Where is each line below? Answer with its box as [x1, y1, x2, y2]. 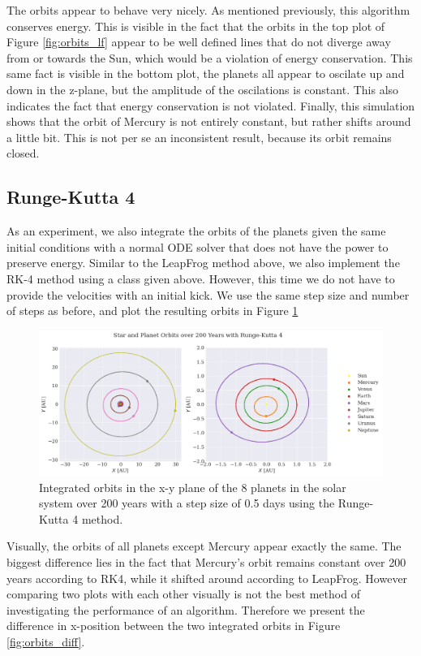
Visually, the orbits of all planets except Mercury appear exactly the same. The [6, 537, 402, 555]
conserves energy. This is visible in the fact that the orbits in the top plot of [6, 17, 385, 34]
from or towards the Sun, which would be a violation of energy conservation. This [6, 49, 413, 66]
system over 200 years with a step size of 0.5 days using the [39, 494, 335, 511]
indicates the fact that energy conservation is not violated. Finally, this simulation [6, 97, 415, 114]
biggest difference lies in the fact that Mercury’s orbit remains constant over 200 [6, 553, 406, 570]
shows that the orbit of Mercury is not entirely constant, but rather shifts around [6, 113, 411, 130]
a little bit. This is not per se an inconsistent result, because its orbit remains [6, 128, 392, 145]
